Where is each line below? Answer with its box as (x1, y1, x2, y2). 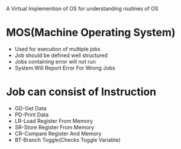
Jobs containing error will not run (14, 58, 96, 65)
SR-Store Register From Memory (14, 123, 95, 131)
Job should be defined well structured (14, 52, 108, 59)
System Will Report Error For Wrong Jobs (14, 64, 115, 71)
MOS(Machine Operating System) (6, 26, 176, 39)
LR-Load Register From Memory (14, 117, 93, 124)
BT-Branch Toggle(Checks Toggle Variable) (14, 136, 121, 143)
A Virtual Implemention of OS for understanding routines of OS (6, 5, 159, 12)
